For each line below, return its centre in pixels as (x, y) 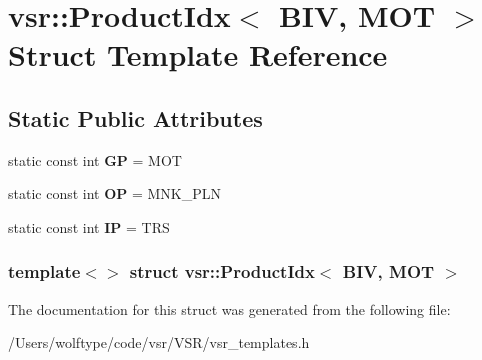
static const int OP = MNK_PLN (115, 193)
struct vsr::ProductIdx (222, 271)
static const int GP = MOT (95, 159)
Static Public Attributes (135, 117)
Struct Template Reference (198, 54)
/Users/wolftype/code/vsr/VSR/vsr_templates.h (159, 342)
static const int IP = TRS (89, 226)
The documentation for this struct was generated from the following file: (229, 308)
